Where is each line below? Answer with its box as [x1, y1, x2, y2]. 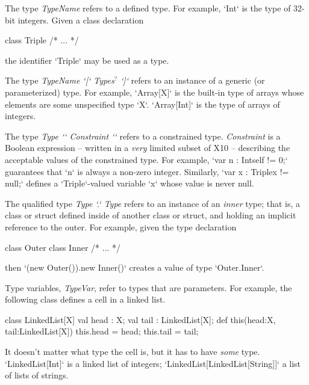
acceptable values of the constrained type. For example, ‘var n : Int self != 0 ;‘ [5, 153, 288, 165]
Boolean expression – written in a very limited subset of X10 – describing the [5, 141, 290, 154]
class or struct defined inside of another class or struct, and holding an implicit [5, 209, 296, 221]
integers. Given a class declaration [17, 13, 144, 26]
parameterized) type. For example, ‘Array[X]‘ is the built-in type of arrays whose [5, 85, 304, 98]
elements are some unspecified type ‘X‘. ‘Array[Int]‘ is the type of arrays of [5, 97, 280, 110]
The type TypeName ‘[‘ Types [5, 74, 114, 87]
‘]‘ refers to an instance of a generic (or [120, 74, 265, 87]
